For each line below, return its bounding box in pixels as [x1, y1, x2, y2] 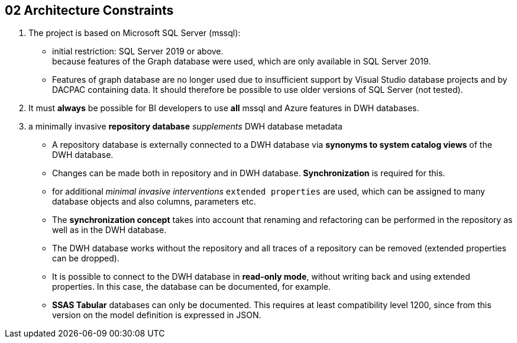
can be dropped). [52, 253, 119, 264]
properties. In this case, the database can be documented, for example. [52, 281, 331, 292]
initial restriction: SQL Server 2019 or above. [52, 46, 224, 57]
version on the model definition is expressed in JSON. [52, 310, 261, 321]
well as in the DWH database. [52, 225, 167, 235]
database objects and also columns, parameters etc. [52, 196, 256, 207]
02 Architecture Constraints [5, 3, 174, 18]
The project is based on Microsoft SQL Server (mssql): [28, 28, 241, 38]
